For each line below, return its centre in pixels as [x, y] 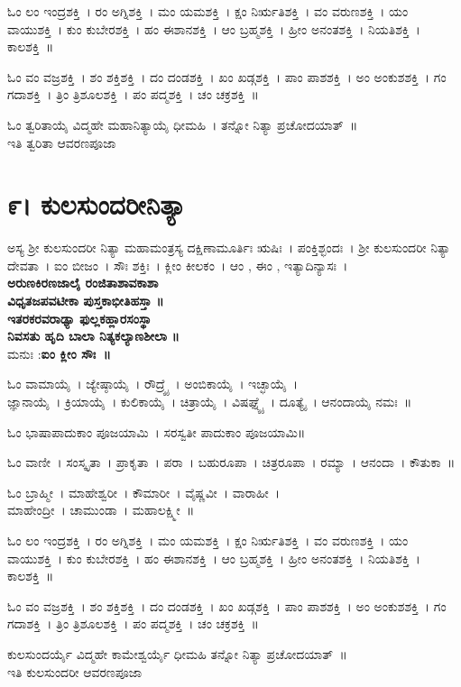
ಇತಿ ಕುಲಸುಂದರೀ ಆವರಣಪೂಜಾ [75, 671]
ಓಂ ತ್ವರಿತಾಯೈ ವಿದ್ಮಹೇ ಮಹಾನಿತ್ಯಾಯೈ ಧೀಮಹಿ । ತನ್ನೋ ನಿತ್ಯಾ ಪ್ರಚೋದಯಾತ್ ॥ [183, 124]
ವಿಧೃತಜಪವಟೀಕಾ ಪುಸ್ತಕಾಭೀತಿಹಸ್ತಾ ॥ [86, 301]
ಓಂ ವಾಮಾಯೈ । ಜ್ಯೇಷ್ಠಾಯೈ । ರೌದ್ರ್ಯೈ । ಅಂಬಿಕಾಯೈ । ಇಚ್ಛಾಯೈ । [153, 384]
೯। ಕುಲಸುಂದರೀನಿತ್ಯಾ [97, 204]
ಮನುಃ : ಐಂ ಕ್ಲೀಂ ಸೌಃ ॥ [59, 353]
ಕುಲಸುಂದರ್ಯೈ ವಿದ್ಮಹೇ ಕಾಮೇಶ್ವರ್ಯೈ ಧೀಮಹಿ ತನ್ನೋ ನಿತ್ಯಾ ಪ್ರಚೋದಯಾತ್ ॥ [177, 653]
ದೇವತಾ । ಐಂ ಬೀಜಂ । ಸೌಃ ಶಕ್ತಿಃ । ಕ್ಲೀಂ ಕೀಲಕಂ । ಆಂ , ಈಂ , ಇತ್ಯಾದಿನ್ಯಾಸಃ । [178, 265]
